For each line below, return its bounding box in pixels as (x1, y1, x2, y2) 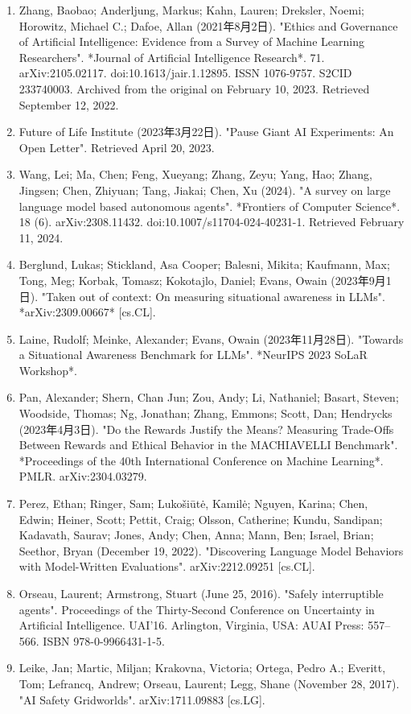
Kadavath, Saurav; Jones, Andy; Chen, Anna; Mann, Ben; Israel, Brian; (18, 526, 374, 543)
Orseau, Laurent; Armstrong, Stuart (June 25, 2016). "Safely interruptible (18, 585, 384, 601)
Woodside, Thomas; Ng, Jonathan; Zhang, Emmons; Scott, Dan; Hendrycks (18, 405, 393, 422)
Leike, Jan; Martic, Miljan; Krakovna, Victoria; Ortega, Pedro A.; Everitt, (18, 659, 386, 676)
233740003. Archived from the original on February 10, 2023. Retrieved (18, 80, 370, 97)
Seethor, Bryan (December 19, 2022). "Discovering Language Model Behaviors (18, 542, 404, 559)
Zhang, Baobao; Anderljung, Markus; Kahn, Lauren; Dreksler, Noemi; (18, 2, 364, 18)
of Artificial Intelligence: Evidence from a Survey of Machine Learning (18, 33, 364, 50)
